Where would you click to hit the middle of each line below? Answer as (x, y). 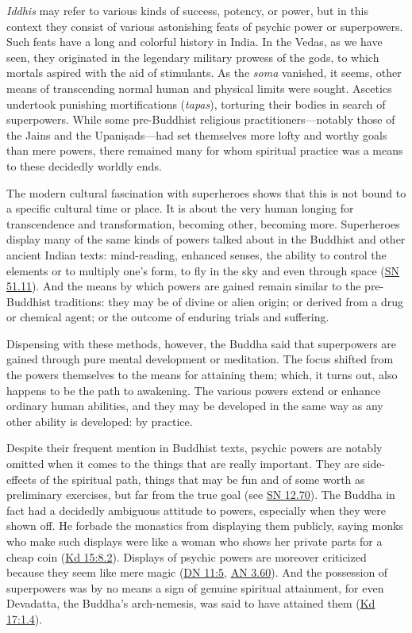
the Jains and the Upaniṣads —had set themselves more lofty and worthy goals (197, 134)
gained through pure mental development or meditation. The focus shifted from (200, 359)
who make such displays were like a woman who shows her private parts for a (194, 541)
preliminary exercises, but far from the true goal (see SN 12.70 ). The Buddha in (201, 495)
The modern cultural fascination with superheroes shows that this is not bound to (206, 192)
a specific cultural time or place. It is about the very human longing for (180, 208)
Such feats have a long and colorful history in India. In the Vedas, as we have (194, 42)
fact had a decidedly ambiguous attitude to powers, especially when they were (196, 510)
